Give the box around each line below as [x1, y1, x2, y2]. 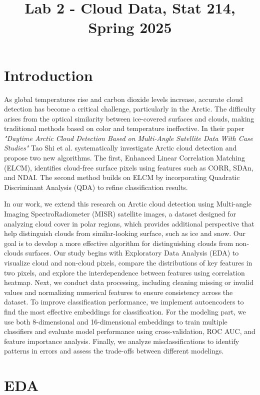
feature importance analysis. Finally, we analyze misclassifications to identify [4, 335, 239, 346]
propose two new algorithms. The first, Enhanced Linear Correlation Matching [4, 152, 245, 163]
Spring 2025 [88, 17, 172, 37]
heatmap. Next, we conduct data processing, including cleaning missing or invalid [4, 277, 253, 287]
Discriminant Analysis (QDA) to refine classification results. [4, 181, 188, 192]
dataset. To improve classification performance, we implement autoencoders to [4, 296, 244, 307]
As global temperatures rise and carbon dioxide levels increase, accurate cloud [4, 93, 243, 104]
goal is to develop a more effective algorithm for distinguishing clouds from [4, 237, 233, 248]
